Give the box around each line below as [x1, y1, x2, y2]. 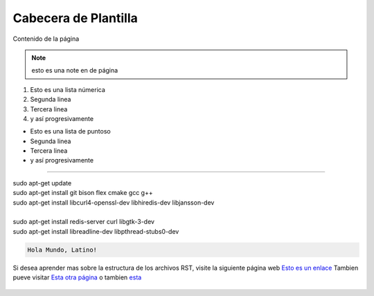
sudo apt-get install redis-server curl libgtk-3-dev [12, 218, 155, 226]
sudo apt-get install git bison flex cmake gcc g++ [12, 189, 153, 197]
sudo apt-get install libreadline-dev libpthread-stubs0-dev [12, 227, 179, 235]
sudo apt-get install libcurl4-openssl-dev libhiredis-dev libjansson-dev [12, 198, 215, 207]
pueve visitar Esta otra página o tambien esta [12, 273, 142, 281]
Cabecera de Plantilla [12, 10, 139, 26]
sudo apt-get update [12, 178, 72, 187]
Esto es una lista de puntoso [30, 127, 111, 136]
